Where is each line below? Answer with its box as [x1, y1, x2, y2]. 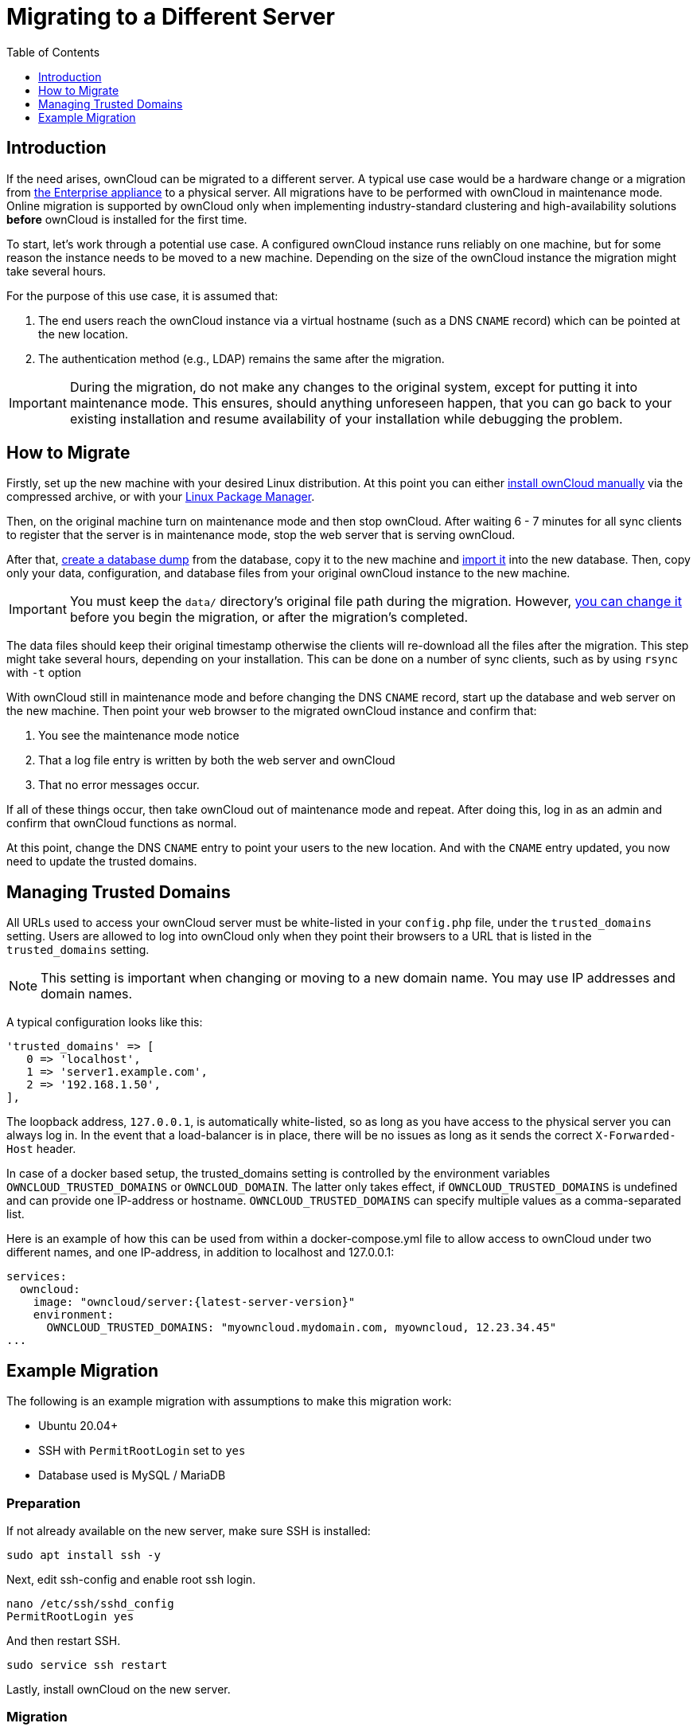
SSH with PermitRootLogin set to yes [38, 1444, 246, 1458]
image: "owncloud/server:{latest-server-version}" [33, 1295, 356, 1309]
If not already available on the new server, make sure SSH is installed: [6, 1523, 371, 1538]
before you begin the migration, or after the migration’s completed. [69, 609, 469, 626]
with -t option [6, 666, 82, 680]
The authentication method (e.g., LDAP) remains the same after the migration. [38, 351, 445, 365]
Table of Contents [6, 45, 100, 59]
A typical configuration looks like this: [6, 1015, 203, 1030]
